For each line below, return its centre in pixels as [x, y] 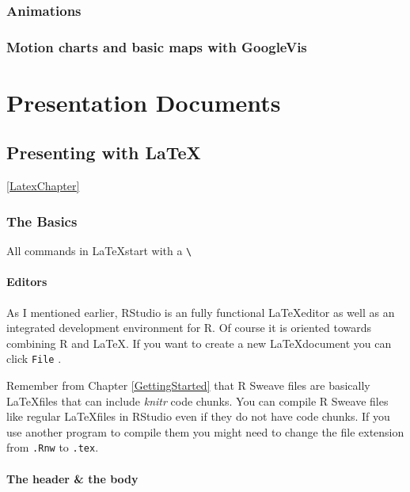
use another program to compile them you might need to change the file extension [205, 431]
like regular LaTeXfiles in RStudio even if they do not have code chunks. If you [198, 416]
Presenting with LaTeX [104, 153]
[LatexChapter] [43, 186]
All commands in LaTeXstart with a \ [99, 251]
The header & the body [72, 478]
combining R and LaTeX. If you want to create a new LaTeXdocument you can [199, 343]
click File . [34, 359]
